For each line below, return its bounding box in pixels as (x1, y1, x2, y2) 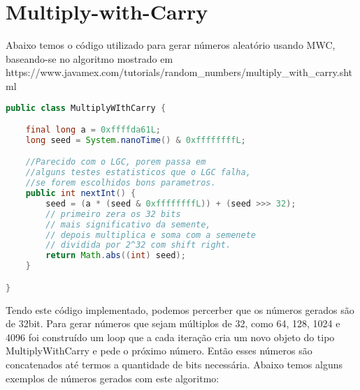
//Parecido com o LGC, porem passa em (25, 157, 206, 167)
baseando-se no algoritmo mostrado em (6, 51, 173, 66)
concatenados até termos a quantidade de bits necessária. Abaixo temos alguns (6, 357, 343, 371)
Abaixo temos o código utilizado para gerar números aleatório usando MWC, (6, 38, 336, 52)
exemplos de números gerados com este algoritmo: (6, 370, 219, 385)
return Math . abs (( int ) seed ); (45, 250, 186, 261)
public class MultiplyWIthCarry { (6, 103, 166, 113)
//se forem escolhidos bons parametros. (25, 178, 216, 188)
